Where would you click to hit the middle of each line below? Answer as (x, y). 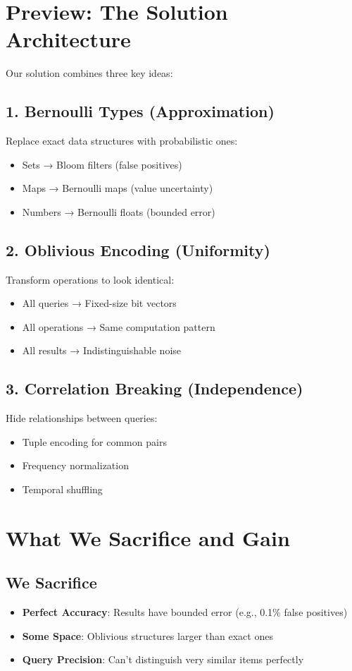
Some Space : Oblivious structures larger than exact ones (147, 635)
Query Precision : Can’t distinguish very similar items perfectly (163, 659)
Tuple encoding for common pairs (94, 441)
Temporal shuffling (62, 489)
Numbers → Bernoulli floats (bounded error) (119, 211)
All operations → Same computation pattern (119, 326)
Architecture (68, 39)
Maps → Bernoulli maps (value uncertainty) (118, 188)
